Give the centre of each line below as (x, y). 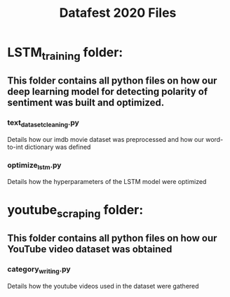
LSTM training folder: (65, 53)
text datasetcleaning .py (43, 124)
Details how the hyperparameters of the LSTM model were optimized (107, 182)
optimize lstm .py (34, 166)
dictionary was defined (57, 147)
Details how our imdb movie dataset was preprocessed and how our (106, 139)
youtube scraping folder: (75, 211)
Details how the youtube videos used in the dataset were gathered (103, 286)
